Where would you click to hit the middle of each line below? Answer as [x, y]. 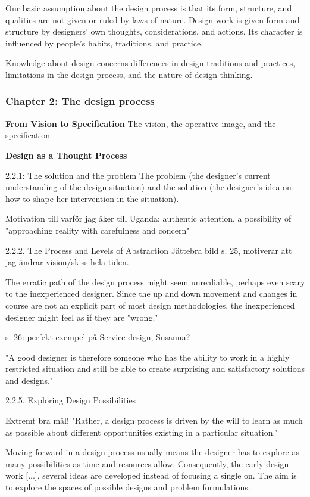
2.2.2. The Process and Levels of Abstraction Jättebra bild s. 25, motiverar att [149, 250]
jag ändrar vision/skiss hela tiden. [67, 262]
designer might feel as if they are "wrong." [82, 317]
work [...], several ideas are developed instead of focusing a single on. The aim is [151, 475]
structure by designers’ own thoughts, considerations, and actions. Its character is [154, 31]
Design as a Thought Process [66, 155]
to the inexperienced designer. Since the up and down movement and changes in [151, 293]
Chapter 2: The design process [80, 101]
